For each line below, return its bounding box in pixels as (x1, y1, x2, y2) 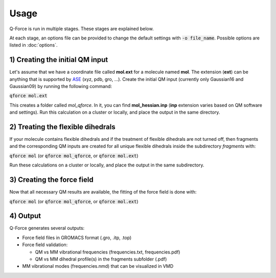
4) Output (9, 211, 41, 220)
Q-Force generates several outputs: (9, 225, 85, 231)
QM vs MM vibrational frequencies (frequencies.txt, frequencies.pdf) (35, 249, 180, 255)
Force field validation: (22, 242, 68, 248)
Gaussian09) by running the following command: (9, 83, 112, 90)
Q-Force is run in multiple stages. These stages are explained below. (9, 26, 154, 32)
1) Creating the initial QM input (9, 55, 108, 64)
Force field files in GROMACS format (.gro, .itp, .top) (22, 234, 132, 241)
